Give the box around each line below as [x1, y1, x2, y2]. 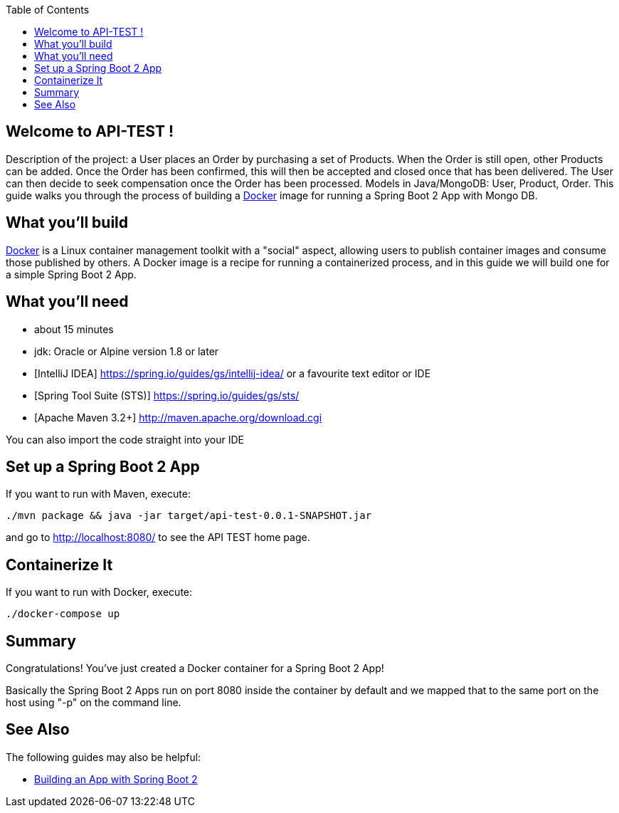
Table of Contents [6, 4, 90, 16]
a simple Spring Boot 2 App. [6, 268, 137, 280]
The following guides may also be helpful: [6, 750, 201, 763]
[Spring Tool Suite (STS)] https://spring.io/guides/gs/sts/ [34, 389, 300, 402]
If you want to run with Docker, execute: [6, 586, 193, 599]
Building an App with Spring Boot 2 [34, 772, 198, 785]
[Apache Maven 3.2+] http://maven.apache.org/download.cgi [34, 411, 322, 424]
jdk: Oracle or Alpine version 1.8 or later [34, 345, 219, 357]
